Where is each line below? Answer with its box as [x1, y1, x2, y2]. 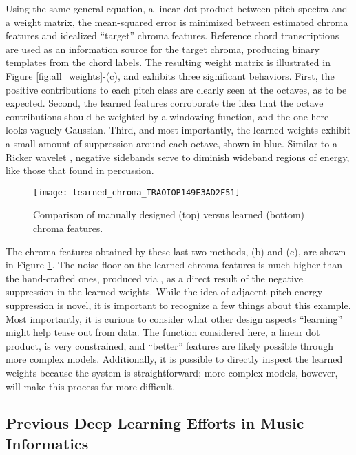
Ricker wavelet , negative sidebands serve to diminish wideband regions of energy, [6, 149, 350, 164]
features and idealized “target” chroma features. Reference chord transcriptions [6, 28, 339, 43]
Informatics [6, 432, 89, 454]
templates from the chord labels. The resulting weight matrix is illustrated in [6, 55, 331, 70]
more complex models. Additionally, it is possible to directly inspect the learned [6, 352, 343, 366]
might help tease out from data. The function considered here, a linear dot [6, 325, 320, 339]
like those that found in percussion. [6, 163, 154, 178]
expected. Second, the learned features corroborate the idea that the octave [6, 96, 324, 110]
